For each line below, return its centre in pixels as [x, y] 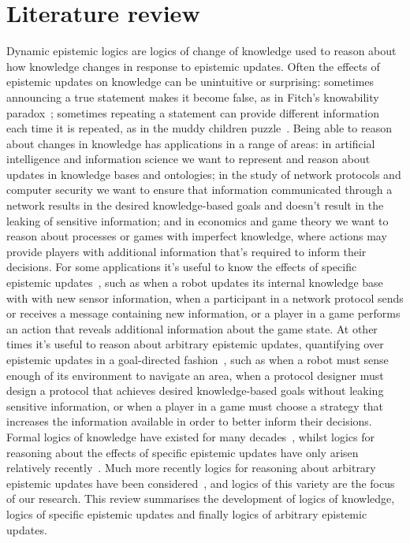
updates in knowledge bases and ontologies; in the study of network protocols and [204, 174]
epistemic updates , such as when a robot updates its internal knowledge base [195, 283]
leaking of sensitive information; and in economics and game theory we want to [198, 220]
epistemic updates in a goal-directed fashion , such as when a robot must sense [198, 359]
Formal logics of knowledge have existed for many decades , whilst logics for [190, 436]
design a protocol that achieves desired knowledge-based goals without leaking [195, 391]
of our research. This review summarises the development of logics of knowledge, [201, 498]
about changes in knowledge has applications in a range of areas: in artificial [191, 143]
